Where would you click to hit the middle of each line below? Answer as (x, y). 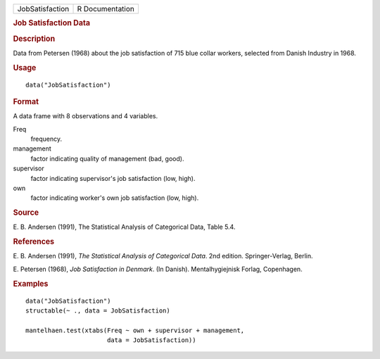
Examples (31, 284)
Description (34, 39)
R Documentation (106, 9)
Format (26, 101)
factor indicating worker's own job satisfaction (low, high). (115, 198)
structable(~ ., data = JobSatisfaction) (98, 310)
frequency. (46, 139)
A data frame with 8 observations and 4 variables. (85, 116)
